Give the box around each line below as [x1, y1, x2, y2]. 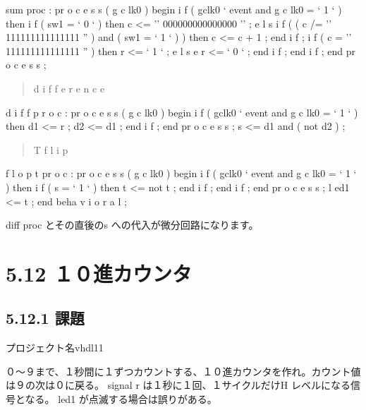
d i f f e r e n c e [33, 80, 105, 95]
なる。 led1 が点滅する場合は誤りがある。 [25, 392, 217, 406]
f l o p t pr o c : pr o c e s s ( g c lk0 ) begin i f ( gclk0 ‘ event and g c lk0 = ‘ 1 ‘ [6, 166, 357, 181]
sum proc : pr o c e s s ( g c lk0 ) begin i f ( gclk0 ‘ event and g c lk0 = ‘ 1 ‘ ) [6, 2, 342, 16]
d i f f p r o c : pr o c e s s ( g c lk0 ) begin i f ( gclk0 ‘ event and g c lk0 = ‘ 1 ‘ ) [6, 104, 358, 119]
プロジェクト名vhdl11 [6, 340, 104, 355]
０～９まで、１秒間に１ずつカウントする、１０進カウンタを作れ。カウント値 [6, 363, 361, 378]
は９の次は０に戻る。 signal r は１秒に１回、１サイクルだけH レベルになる [6, 378, 351, 392]
